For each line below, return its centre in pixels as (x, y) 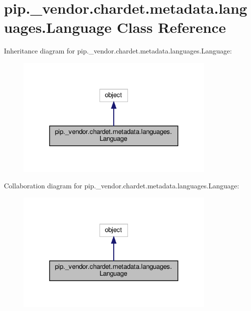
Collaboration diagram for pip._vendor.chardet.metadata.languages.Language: (122, 186)
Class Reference (171, 27)
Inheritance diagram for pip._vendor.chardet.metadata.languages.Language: (118, 51)
